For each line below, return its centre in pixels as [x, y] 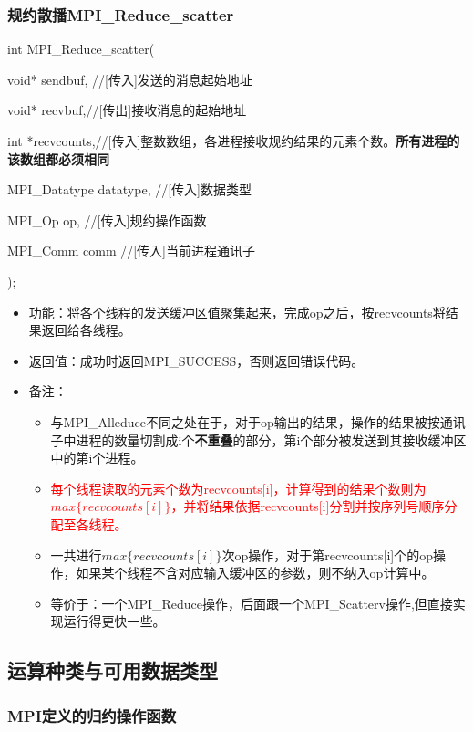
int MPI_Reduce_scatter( [81, 49]
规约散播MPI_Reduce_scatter [121, 14]
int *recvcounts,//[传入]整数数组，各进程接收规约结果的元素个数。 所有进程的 [234, 141]
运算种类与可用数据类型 [113, 670]
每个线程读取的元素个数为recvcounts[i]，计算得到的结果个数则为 [238, 488]
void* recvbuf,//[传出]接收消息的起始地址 [127, 110]
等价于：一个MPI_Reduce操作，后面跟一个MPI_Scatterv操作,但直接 [252, 603]
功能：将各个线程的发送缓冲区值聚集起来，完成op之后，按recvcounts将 [237, 312]
